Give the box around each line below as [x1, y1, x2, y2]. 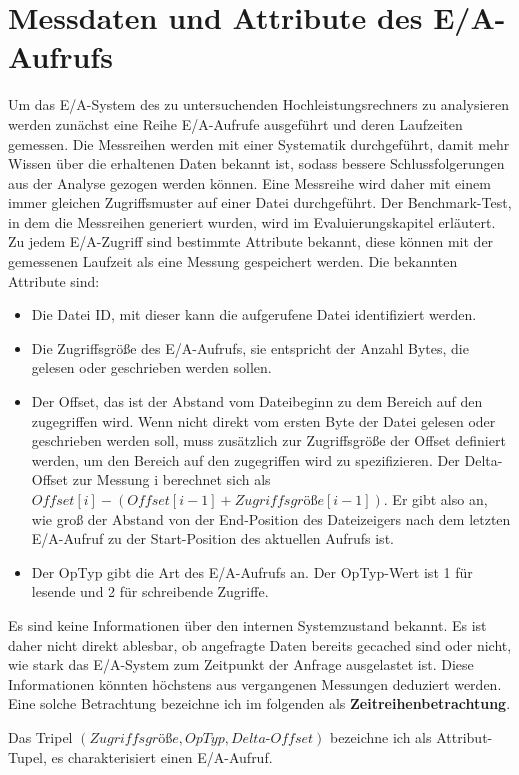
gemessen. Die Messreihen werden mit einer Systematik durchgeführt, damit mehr [8, 133, 510, 154]
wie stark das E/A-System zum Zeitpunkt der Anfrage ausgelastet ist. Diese [8, 654, 474, 675]
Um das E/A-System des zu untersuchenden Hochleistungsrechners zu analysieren [8, 94, 510, 115]
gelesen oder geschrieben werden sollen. [31, 357, 272, 378]
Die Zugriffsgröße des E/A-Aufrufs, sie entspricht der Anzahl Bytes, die [31, 337, 469, 358]
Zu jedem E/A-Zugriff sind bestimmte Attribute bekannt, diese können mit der [8, 231, 494, 252]
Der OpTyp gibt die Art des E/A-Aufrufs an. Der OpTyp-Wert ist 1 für [31, 561, 473, 582]
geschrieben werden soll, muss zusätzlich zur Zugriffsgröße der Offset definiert [31, 430, 506, 451]
